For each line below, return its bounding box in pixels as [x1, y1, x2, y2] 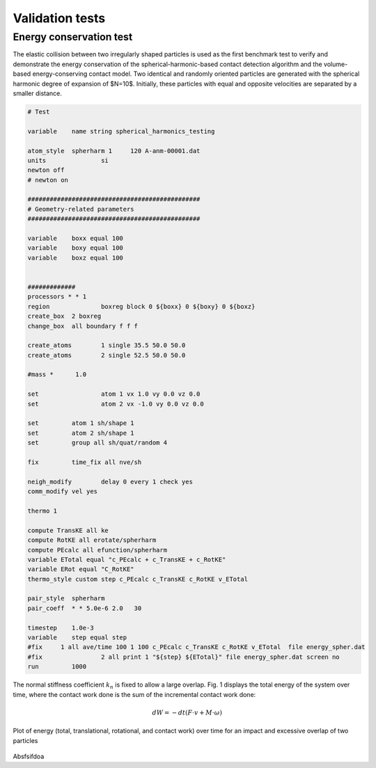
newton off [27, 166, 65, 174]
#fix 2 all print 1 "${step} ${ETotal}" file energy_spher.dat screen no [27, 653, 340, 661]
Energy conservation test [13, 31, 133, 43]
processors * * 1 [27, 293, 87, 301]
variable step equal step [27, 634, 127, 641]
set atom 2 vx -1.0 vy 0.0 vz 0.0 [27, 400, 205, 408]
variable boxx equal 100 [27, 234, 123, 243]
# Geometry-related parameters [27, 205, 135, 213]
